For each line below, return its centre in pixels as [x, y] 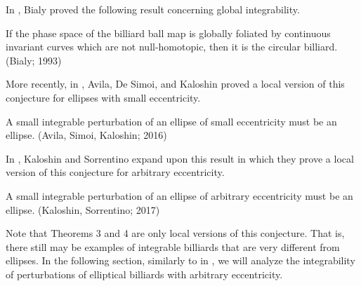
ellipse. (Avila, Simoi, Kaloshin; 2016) [86, 135]
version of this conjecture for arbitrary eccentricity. [115, 172]
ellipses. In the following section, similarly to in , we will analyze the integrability [180, 260]
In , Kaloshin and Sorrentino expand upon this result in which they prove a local [180, 158]
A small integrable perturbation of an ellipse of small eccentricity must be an [171, 121]
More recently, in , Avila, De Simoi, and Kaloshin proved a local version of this [175, 84]
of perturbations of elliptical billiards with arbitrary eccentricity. [144, 274]
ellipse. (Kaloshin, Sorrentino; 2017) [83, 209]
